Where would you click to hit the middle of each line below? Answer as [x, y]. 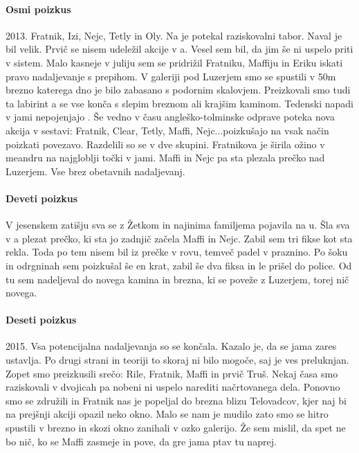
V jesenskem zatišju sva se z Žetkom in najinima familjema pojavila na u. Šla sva [178, 225]
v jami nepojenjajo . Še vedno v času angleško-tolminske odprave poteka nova [170, 117]
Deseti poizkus [41, 320]
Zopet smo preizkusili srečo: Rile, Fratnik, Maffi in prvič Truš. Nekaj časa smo [172, 373]
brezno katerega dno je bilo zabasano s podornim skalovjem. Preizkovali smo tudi [178, 90]
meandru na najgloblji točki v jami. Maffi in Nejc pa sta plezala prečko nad [165, 158]
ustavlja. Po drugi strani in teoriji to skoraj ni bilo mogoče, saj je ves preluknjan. [177, 360]
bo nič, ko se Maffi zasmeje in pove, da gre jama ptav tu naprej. [141, 441]
